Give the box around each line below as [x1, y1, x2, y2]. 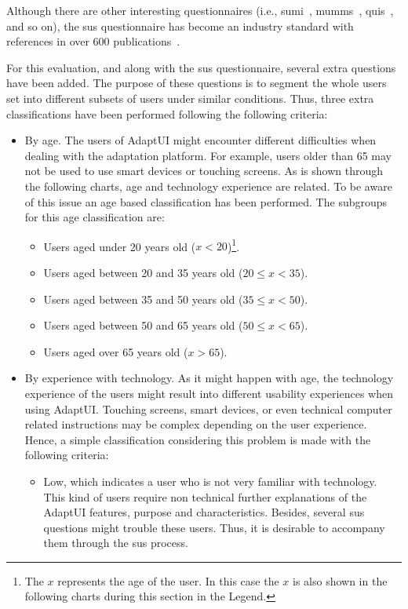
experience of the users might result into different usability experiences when [24, 385, 393, 401]
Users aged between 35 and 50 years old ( [43, 290, 243, 307]
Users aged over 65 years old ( [43, 343, 188, 359]
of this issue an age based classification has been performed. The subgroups [24, 193, 388, 210]
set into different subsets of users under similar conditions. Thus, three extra [6, 89, 374, 106]
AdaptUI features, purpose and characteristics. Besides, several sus [43, 504, 365, 520]
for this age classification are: [24, 209, 165, 225]
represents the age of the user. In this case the [57, 572, 279, 589]
